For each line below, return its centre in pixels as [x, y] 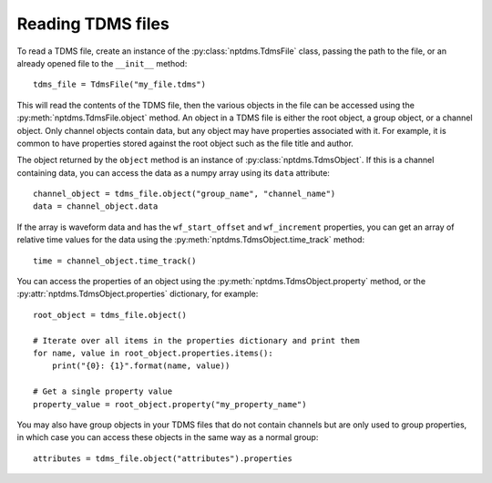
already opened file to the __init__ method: [102, 63]
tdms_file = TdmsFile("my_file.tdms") [120, 85]
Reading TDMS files [93, 24]
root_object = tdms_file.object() [110, 315]
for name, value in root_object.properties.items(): [153, 353]
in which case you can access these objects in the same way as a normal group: [168, 437]
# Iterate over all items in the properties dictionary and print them [196, 340]
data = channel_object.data [96, 206]
